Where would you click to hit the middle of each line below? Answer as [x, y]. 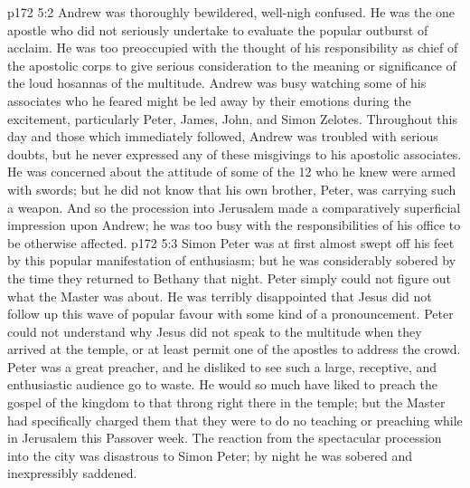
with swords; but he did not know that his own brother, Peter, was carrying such [232, 189]
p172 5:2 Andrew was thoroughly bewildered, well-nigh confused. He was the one [231, 12]
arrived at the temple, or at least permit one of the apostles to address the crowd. [234, 349]
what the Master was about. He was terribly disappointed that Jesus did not [220, 296]
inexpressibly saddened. [72, 473]
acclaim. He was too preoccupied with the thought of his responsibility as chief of [233, 48]
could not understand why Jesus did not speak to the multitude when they [215, 331]
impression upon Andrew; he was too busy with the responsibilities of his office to [234, 225]
